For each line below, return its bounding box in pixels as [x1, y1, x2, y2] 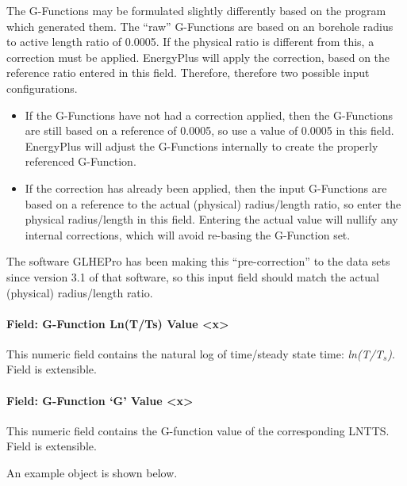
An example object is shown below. [6, 465, 178, 481]
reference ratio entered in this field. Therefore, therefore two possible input [6, 64, 370, 81]
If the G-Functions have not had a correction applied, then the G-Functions [25, 106, 394, 123]
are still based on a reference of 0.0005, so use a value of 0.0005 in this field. [25, 122, 394, 139]
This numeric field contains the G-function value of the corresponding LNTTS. [6, 422, 390, 438]
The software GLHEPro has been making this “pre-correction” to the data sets [6, 253, 390, 270]
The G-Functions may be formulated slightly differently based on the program [6, 2, 386, 18]
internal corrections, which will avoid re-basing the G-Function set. [25, 226, 351, 243]
